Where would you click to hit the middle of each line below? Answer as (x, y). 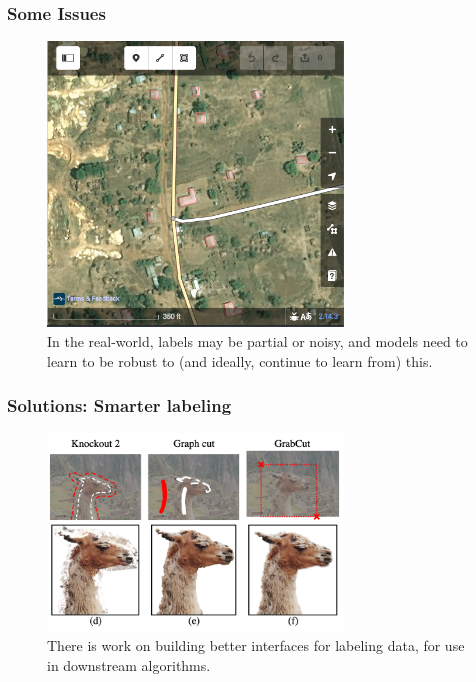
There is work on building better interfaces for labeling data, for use (256, 645)
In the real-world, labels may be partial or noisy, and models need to (257, 341)
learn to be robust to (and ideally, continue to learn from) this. (240, 360)
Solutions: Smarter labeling (119, 405)
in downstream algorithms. (129, 664)
